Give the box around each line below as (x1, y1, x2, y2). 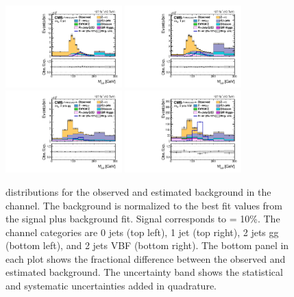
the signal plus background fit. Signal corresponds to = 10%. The (5, 211, 280, 226)
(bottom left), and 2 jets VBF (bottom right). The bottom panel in (5, 238, 289, 253)
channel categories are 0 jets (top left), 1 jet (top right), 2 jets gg (5, 224, 279, 239)
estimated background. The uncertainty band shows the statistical (5, 265, 283, 279)
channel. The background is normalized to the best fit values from (5, 198, 283, 212)
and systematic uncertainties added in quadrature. (5, 279, 217, 293)
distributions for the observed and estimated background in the (5, 184, 271, 198)
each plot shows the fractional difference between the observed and (5, 251, 286, 266)
